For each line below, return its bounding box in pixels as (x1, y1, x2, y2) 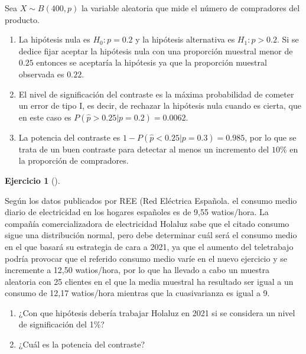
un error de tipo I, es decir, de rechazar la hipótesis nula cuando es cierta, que (18, 99, 301, 112)
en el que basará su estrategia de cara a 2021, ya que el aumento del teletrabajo (5, 240, 294, 252)
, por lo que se (245, 131, 297, 143)
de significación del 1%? (18, 318, 105, 330)
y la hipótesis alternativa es (135, 33, 235, 46)
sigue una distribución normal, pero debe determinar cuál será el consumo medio (5, 229, 297, 241)
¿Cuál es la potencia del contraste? (18, 338, 145, 350)
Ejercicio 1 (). (5, 174, 60, 186)
